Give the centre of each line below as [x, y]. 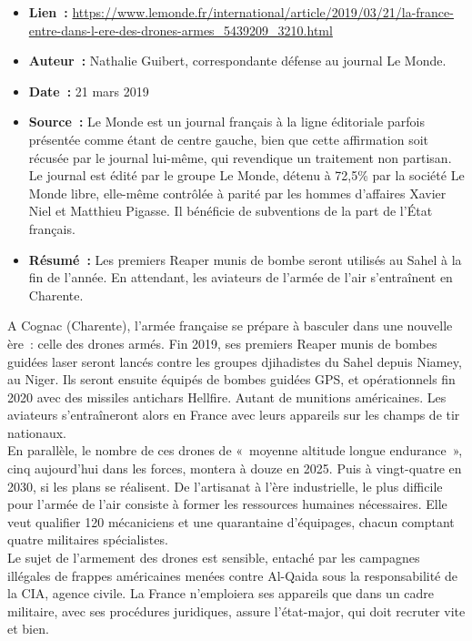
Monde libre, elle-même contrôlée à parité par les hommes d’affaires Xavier [237, 193]
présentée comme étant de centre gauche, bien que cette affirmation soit [229, 139]
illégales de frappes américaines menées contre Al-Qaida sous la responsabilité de [232, 575]
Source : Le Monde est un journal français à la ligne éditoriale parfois [226, 122]
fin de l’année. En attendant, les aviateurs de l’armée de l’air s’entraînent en [241, 277]
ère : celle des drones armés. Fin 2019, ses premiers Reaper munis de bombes [222, 343]
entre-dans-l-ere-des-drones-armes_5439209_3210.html [181, 30]
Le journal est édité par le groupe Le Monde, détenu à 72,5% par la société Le [246, 175]
